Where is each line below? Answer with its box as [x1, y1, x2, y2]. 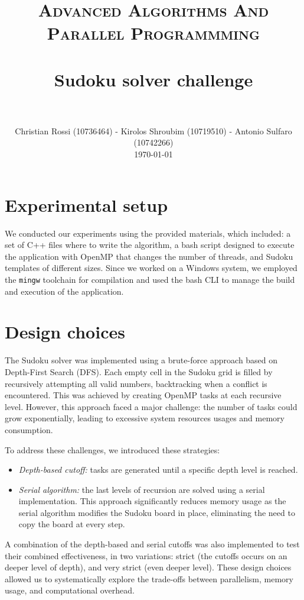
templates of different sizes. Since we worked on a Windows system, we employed [5, 262, 298, 274]
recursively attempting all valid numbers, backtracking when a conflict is [5, 377, 267, 389]
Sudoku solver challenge [54, 67, 253, 91]
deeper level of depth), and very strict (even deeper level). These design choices [5, 561, 292, 573]
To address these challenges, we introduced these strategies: [5, 443, 220, 456]
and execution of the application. [5, 285, 124, 297]
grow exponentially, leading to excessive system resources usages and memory [5, 412, 285, 424]
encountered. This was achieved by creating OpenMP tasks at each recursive [5, 389, 282, 401]
